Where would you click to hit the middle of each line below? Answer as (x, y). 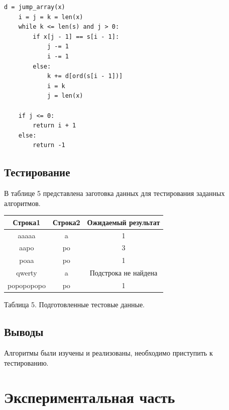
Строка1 (27, 222)
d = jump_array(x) (35, 7)
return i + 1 (54, 126)
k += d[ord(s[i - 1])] (85, 76)
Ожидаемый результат (124, 222)
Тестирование (37, 172)
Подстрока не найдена (124, 273)
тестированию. (26, 362)
